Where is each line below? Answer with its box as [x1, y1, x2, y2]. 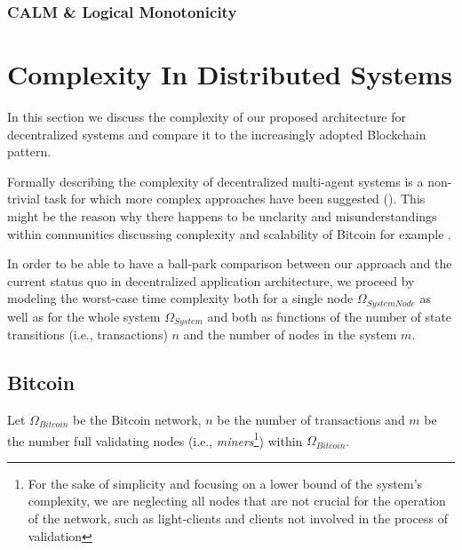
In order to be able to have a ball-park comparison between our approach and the [7, 254, 452, 273]
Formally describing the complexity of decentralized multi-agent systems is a [7, 171, 424, 190]
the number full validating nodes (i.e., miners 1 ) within [7, 428, 303, 450]
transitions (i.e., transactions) [7, 325, 168, 344]
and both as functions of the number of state [207, 307, 452, 325]
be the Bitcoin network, [73, 411, 202, 429]
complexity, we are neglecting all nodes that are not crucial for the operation [28, 491, 446, 510]
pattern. [7, 142, 52, 161]
